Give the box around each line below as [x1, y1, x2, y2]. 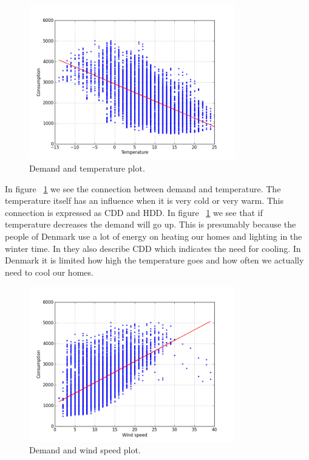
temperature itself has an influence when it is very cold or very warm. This [5, 194, 284, 207]
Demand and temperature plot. [29, 161, 145, 174]
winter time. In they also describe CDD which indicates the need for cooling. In [5, 242, 301, 254]
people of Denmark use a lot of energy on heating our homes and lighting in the [5, 229, 302, 242]
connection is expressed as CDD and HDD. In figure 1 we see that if [5, 206, 263, 218]
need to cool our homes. [5, 265, 93, 278]
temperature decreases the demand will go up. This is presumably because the [5, 218, 296, 231]
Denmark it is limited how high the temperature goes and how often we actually [5, 254, 304, 267]
